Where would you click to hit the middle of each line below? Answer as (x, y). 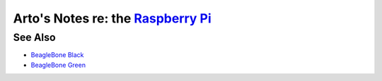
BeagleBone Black (57, 55)
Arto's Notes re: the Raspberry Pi (112, 18)
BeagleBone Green (58, 65)
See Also (34, 37)
